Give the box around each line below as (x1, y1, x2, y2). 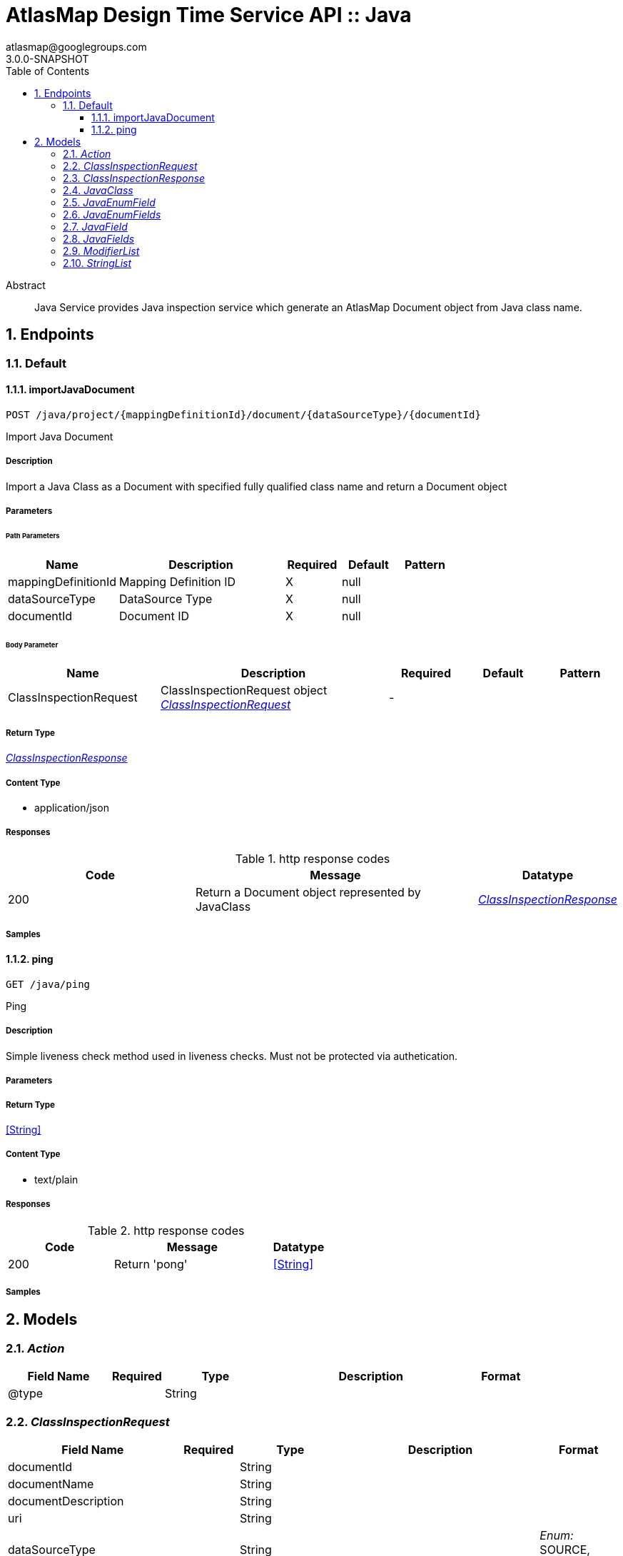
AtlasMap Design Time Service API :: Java (6, 3, 412, 27)
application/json (34, 801, 109, 814)
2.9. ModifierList (63, 244, 140, 257)
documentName (8, 1476, 94, 1491)
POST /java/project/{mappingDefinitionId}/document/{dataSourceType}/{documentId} (6, 408, 481, 420)
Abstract (6, 278, 46, 291)
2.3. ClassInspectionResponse (63, 171, 206, 184)
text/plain (34, 1173, 78, 1186)
